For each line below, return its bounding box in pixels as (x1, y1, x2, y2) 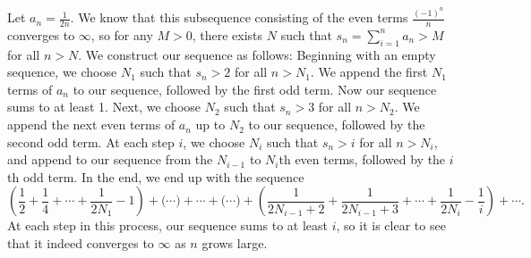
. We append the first (310, 62, 428, 81)
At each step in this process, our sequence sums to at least (7, 216, 329, 235)
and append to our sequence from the (7, 150, 213, 169)
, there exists (192, 25, 263, 44)
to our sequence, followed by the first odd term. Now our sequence (73, 79, 437, 98)
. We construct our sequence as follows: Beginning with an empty (78, 45, 436, 63)
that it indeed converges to (7, 234, 154, 253)
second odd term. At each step (7, 132, 175, 151)
